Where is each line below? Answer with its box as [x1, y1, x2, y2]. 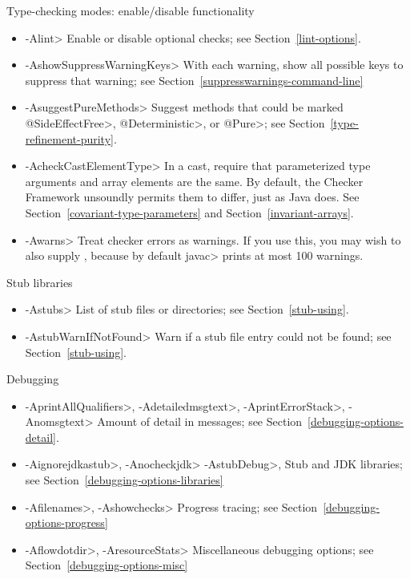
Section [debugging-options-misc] [25, 557, 188, 573]
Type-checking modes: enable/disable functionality [6, 2, 255, 18]
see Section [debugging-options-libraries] [25, 472, 223, 488]
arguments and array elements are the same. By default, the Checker [25, 172, 364, 189]
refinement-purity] [25, 130, 114, 147]
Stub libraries [6, 273, 73, 290]
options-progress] [25, 514, 108, 531]
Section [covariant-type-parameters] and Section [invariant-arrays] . [25, 204, 354, 221]
